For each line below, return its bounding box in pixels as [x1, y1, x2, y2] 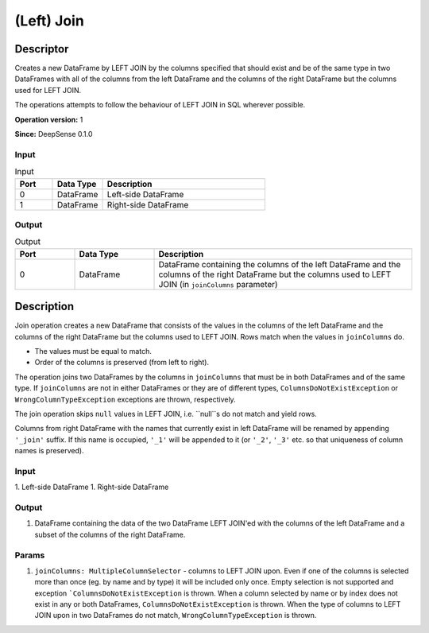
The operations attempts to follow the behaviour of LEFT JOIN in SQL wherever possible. [14, 100, 306, 110]
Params [14, 550, 45, 561]
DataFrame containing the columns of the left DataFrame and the [158, 258, 401, 270]
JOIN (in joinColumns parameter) [158, 278, 278, 289]
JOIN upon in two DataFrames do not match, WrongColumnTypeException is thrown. [34, 611, 317, 620]
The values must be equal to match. [34, 346, 153, 355]
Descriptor [14, 42, 69, 56]
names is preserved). [14, 446, 84, 456]
